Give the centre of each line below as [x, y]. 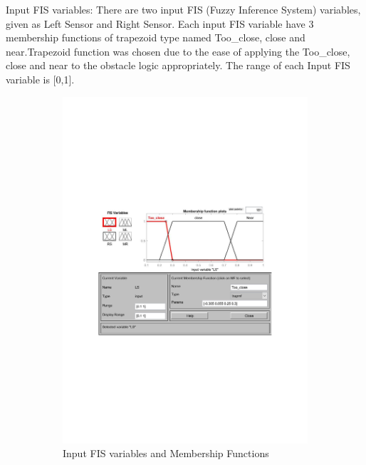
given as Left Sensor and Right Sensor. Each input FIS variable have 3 [160, 23]
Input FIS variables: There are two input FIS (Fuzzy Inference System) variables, [183, 9]
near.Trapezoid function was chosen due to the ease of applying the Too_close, [178, 51]
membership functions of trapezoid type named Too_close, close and [156, 37]
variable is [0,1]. [40, 79]
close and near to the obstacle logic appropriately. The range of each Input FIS [178, 65]
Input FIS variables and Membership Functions [166, 453]
